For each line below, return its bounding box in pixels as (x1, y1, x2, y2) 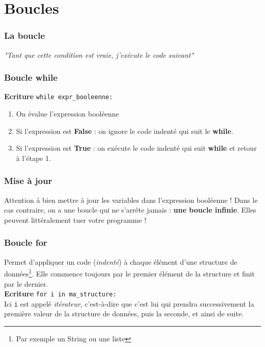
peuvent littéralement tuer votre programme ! (4, 214, 147, 225)
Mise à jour (4, 174, 52, 187)
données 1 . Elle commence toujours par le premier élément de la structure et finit (4, 267, 255, 279)
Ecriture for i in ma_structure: (4, 288, 117, 299)
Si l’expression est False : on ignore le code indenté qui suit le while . (16, 125, 233, 136)
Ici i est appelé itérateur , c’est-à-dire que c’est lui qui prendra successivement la (4, 298, 254, 309)
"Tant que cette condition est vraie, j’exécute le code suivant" (4, 49, 194, 60)
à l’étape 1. (16, 152, 51, 163)
